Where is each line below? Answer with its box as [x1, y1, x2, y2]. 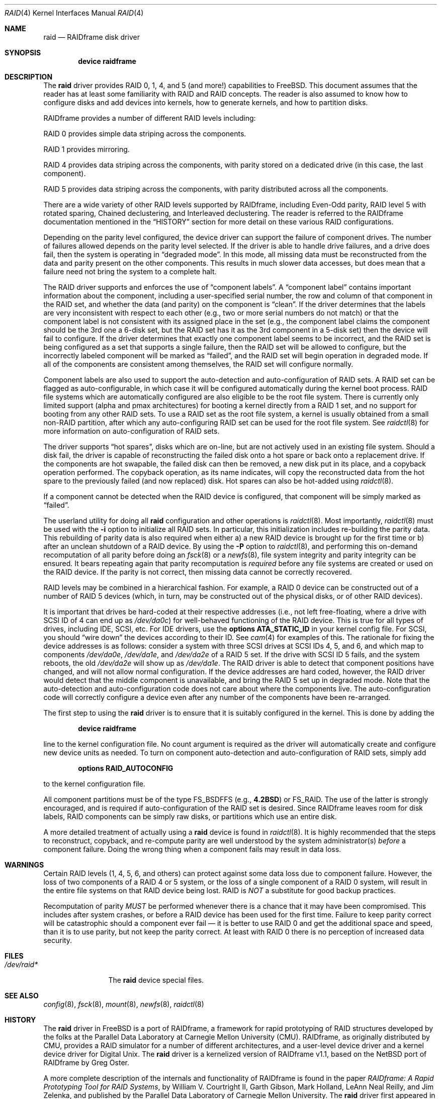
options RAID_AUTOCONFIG [78, 764, 173, 772]
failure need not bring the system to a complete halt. [43, 267, 217, 276]
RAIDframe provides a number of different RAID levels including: [43, 114, 256, 122]
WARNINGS [5, 860, 44, 869]
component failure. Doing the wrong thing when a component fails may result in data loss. [43, 845, 341, 853]
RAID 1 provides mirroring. [43, 145, 130, 153]
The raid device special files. [108, 976, 204, 984]
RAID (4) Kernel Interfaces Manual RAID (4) [5, 9, 144, 17]
